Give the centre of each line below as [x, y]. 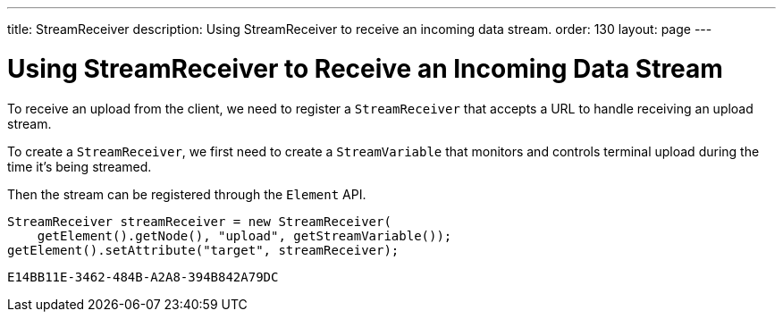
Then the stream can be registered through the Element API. [187, 194]
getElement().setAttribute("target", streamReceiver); [203, 250]
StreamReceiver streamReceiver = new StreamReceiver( [199, 221]
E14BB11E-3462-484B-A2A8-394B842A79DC [143, 277]
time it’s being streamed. [80, 166]
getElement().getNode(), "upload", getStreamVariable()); [244, 235]
